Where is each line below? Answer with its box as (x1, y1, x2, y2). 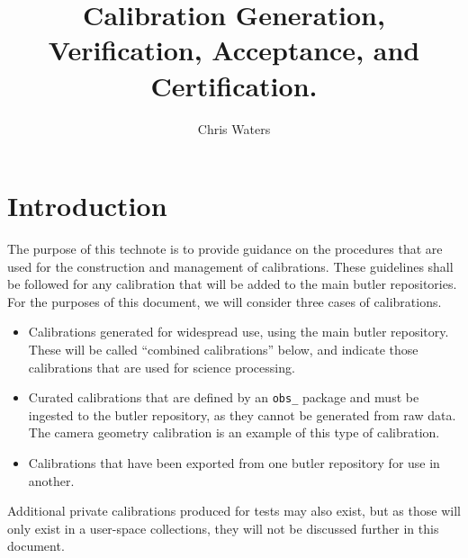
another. (28, 471, 75, 490)
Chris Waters (197, 119, 271, 138)
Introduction (7, 187, 167, 224)
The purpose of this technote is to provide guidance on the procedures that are (7, 239, 443, 258)
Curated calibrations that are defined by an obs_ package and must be (28, 388, 419, 407)
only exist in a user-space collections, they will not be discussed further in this (7, 518, 439, 537)
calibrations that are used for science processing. (28, 357, 295, 376)
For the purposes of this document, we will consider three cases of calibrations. (7, 292, 442, 310)
